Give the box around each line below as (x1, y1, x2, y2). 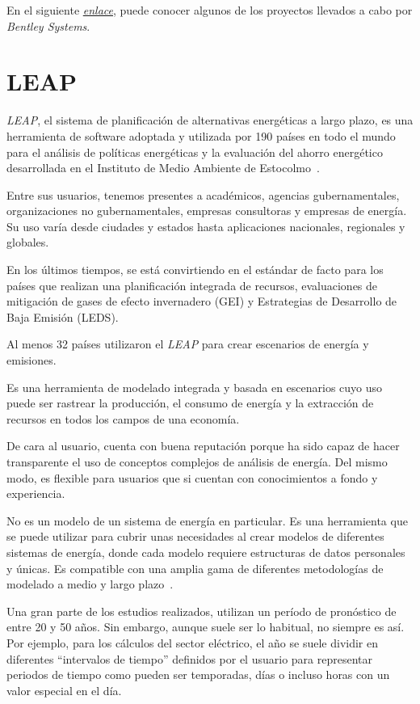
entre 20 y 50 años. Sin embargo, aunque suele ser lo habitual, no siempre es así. (6, 618, 405, 635)
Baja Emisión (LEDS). (6, 308, 119, 325)
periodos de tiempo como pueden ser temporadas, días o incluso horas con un (6, 666, 390, 683)
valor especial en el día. (6, 681, 122, 698)
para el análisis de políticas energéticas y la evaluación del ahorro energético (6, 143, 383, 160)
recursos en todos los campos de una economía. (6, 410, 240, 427)
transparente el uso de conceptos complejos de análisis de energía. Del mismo (6, 453, 388, 470)
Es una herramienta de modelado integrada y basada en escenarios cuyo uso (6, 378, 383, 395)
